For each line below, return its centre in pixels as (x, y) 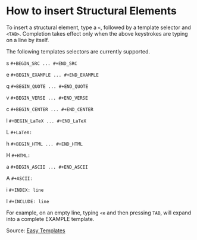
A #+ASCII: (19, 178)
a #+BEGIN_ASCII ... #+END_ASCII (47, 166)
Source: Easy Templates (36, 230)
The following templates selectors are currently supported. (78, 51)
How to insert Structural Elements (91, 11)
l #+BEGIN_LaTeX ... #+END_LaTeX (46, 121)
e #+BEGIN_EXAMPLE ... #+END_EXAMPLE (53, 74)
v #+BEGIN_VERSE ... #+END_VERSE (47, 97)
